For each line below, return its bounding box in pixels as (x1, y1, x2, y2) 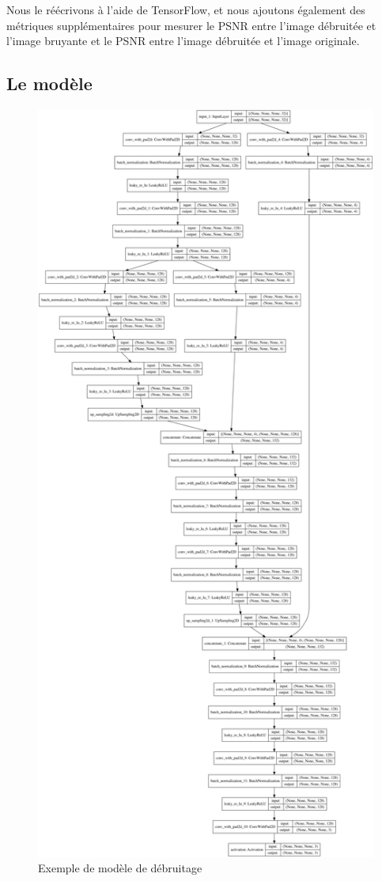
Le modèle (6, 71, 93, 96)
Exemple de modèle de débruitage (38, 860, 202, 876)
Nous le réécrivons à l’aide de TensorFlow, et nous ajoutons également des (6, 2, 365, 17)
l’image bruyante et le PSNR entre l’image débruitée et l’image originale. (6, 32, 360, 49)
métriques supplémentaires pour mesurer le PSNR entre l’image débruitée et (6, 17, 376, 33)
